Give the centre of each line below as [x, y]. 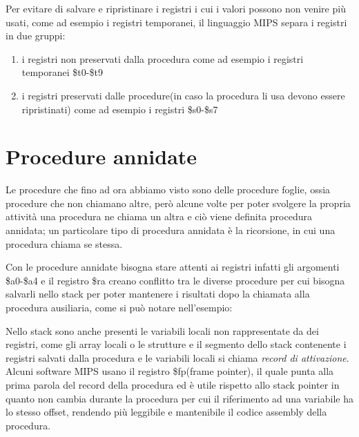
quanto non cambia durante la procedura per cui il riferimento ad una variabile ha [179, 398]
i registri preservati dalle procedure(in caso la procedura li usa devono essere [183, 95]
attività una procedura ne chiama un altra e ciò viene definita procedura [159, 216]
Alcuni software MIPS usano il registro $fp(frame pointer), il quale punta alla [170, 371]
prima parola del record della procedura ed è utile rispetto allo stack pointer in [173, 385]
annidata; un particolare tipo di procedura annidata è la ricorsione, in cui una [171, 230]
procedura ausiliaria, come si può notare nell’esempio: [119, 308]
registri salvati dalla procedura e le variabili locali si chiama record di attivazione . [177, 357]
